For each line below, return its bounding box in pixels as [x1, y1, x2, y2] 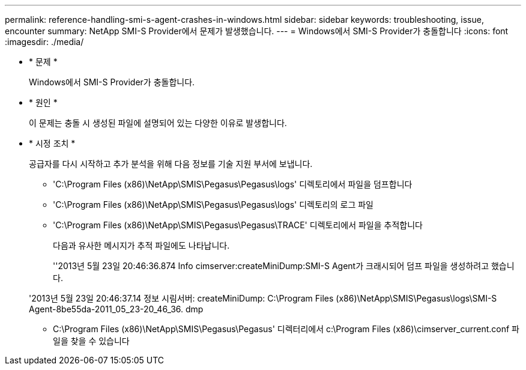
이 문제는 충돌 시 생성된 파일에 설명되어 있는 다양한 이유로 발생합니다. [29, 118, 287, 128]
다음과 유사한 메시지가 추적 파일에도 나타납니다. [53, 240, 230, 250]
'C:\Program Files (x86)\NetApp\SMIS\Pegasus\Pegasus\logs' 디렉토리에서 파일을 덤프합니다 [53, 179, 413, 189]
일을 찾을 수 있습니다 [53, 336, 130, 346]
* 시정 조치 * [29, 138, 76, 148]
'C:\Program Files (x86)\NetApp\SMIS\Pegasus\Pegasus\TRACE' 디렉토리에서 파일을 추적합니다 [53, 220, 423, 230]
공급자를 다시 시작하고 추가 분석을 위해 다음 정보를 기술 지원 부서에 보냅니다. [29, 159, 313, 169]
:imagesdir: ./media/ [5, 37, 84, 47]
